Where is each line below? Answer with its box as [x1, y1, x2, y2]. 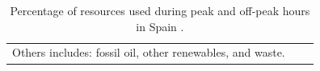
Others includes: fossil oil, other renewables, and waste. [12, 44, 285, 61]
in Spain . [136, 18, 184, 34]
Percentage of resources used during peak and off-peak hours [10, 2, 310, 18]
